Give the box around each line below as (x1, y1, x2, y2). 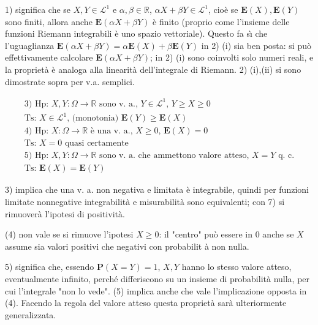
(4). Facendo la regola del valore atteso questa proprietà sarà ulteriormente (5, 296, 287, 309)
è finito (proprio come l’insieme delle (153, 15, 290, 28)
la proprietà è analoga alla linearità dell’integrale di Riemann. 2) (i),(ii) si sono (5, 62, 301, 75)
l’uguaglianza (5, 39, 55, 51)
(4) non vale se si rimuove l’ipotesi (5, 228, 134, 241)
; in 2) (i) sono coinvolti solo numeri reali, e (150, 51, 314, 64)
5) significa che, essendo (5, 260, 94, 273)
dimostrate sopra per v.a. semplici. (5, 75, 135, 88)
